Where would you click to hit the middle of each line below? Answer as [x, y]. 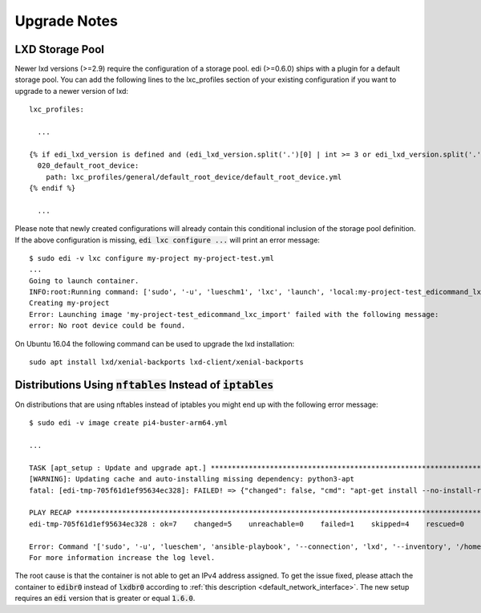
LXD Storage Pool [59, 49]
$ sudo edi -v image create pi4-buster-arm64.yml [129, 423]
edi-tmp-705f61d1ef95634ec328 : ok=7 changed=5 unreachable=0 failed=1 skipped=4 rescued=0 [247, 524]
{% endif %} [53, 188]
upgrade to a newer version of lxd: [71, 91]
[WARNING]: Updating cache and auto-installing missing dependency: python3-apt [192, 479]
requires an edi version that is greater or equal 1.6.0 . [105, 599]
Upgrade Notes [66, 21]
